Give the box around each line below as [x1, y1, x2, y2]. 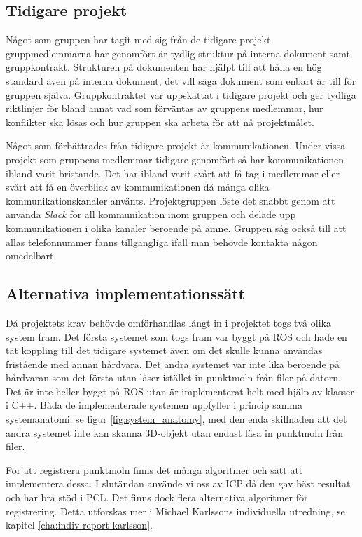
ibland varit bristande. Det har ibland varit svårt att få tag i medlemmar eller [6, 165, 340, 180]
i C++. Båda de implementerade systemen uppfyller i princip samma [6, 397, 303, 412]
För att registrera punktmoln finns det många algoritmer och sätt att [6, 462, 303, 477]
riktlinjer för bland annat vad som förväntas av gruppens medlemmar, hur [6, 101, 323, 116]
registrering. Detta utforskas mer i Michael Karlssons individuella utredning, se [6, 503, 345, 518]
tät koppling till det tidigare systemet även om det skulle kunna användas [6, 343, 323, 358]
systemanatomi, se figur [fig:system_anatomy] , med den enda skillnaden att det [6, 412, 347, 426]
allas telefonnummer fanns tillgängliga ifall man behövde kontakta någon [6, 234, 318, 249]
